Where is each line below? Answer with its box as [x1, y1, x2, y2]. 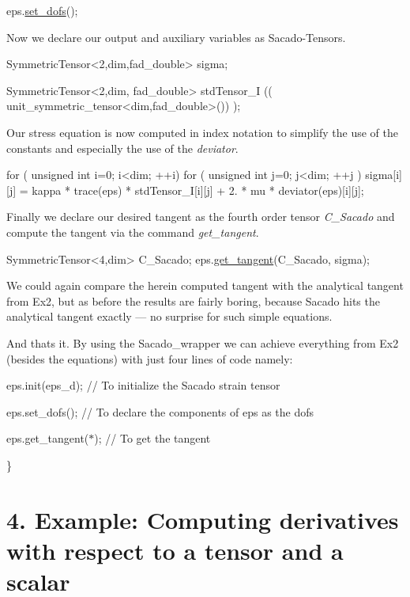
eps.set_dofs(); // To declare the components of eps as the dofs [6, 403, 314, 420]
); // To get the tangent [94, 430, 211, 447]
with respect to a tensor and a [6, 534, 344, 566]
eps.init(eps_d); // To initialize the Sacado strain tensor [6, 377, 280, 394]
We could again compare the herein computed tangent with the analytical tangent [6, 277, 404, 294]
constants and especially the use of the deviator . [6, 139, 239, 156]
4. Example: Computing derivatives [6, 503, 399, 535]
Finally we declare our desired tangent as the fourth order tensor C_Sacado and [6, 208, 395, 225]
